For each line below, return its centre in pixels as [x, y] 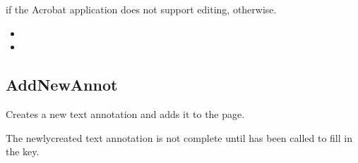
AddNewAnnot [62, 85]
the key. [23, 151]
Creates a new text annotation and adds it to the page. [125, 113]
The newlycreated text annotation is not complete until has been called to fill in [179, 137]
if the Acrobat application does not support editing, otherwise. [141, 9]
